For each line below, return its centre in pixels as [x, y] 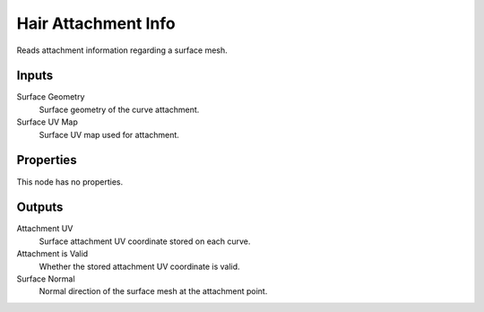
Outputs [40, 208]
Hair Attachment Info [96, 23]
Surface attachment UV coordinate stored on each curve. [145, 241]
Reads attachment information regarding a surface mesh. [122, 50]
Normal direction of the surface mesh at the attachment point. [153, 291]
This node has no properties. [70, 182]
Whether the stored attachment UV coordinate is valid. [140, 266]
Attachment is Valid [52, 254]
